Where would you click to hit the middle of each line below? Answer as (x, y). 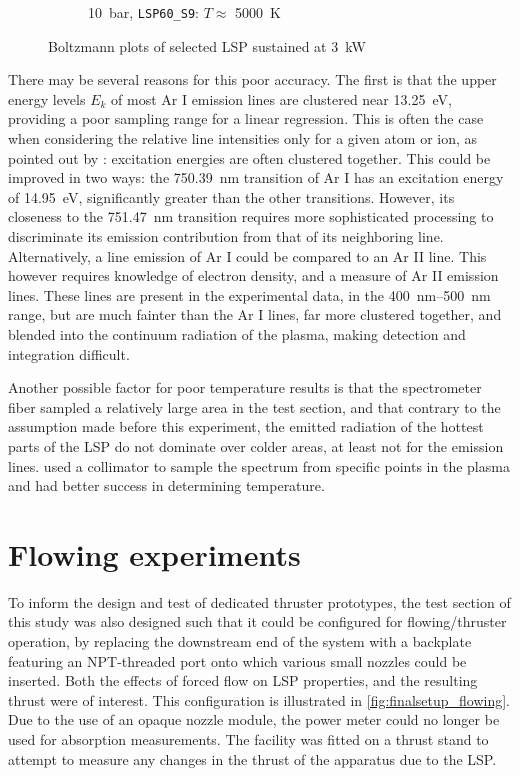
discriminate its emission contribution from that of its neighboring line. (226, 236)
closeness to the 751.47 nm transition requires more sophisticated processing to (251, 216)
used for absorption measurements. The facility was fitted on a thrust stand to (248, 739)
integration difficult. (69, 353)
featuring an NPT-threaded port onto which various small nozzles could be (237, 660)
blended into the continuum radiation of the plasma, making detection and (237, 333)
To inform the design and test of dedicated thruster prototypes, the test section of (259, 601)
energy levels (47, 98)
